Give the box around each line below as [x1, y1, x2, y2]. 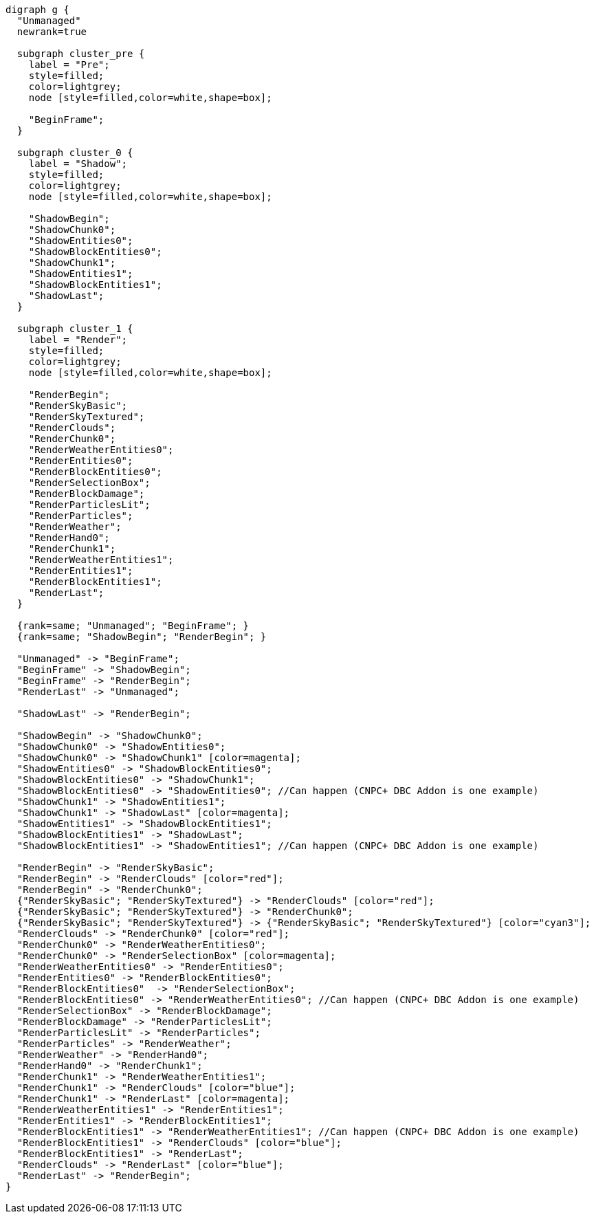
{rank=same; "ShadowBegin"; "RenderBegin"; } [16, 631, 267, 642]
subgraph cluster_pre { [16, 48, 145, 59]
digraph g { [5, 4, 69, 15]
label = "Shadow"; [28, 158, 128, 169]
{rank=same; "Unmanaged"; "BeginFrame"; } [16, 620, 250, 631]
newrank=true [16, 26, 87, 37]
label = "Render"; [28, 334, 128, 345]
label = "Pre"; [28, 59, 110, 70]
